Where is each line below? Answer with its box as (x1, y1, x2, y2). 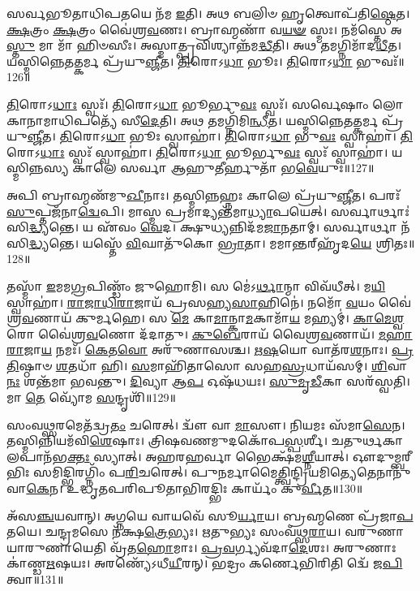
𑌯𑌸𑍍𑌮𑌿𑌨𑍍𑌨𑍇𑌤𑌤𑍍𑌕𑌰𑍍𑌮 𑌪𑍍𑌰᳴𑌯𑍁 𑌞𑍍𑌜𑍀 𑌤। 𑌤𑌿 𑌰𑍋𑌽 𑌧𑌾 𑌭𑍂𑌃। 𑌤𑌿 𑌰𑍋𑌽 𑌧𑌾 (6, 52, 353, 69)
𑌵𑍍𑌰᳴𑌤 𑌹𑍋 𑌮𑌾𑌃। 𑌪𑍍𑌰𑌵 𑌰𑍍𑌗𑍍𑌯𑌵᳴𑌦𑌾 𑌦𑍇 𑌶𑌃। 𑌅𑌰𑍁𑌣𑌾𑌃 (109, 538, 396, 555)
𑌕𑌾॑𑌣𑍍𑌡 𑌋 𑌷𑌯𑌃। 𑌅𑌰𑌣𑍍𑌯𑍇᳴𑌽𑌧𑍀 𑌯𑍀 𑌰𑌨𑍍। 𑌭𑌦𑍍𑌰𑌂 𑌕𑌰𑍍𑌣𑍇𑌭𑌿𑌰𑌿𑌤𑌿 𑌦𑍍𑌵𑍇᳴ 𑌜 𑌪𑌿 (6, 554, 403, 572)
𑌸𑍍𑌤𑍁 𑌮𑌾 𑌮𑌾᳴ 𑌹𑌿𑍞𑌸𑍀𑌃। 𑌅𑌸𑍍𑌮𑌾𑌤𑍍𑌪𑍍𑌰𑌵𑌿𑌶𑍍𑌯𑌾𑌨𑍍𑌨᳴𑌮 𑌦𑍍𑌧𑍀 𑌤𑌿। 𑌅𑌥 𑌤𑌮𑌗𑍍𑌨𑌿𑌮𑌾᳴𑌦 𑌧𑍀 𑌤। (6, 37, 402, 54)
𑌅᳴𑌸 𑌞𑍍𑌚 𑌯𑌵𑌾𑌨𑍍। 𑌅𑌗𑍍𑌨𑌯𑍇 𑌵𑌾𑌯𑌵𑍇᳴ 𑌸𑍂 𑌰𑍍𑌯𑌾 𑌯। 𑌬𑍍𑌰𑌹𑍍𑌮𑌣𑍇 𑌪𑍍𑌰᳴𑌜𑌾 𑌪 (6, 507, 414, 524)
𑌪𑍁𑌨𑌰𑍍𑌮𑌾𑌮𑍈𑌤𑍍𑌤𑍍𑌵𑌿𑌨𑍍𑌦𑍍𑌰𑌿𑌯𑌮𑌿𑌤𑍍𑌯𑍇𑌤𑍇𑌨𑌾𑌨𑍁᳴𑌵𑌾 (191, 464, 411, 481)
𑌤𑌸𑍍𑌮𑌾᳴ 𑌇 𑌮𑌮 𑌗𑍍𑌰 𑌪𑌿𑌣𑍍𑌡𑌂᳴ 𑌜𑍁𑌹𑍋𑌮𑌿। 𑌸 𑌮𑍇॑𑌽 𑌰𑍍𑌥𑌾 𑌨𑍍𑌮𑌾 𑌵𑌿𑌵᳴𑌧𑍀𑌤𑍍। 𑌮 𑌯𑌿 (6, 277, 386, 294)
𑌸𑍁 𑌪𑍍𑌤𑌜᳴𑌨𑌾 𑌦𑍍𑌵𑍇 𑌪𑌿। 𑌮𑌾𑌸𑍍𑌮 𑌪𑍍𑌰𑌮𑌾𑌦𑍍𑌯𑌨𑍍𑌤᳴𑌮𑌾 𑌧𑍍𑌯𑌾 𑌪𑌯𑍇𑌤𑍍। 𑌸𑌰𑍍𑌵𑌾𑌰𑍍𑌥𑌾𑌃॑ (6, 202, 409, 219)
